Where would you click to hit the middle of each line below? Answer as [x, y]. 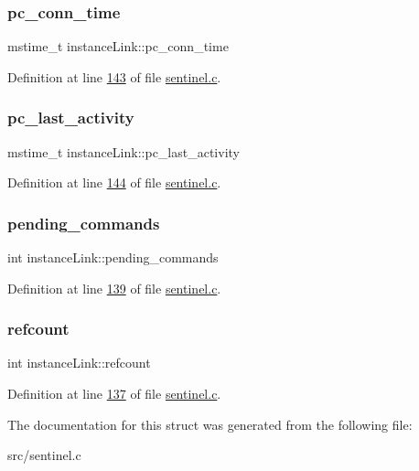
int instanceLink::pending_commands [113, 257]
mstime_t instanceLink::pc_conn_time [118, 46]
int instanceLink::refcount [79, 363]
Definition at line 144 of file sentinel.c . [114, 182]
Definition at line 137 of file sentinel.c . [114, 394]
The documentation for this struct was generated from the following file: [210, 424]
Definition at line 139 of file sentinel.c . [114, 288]
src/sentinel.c [44, 455]
